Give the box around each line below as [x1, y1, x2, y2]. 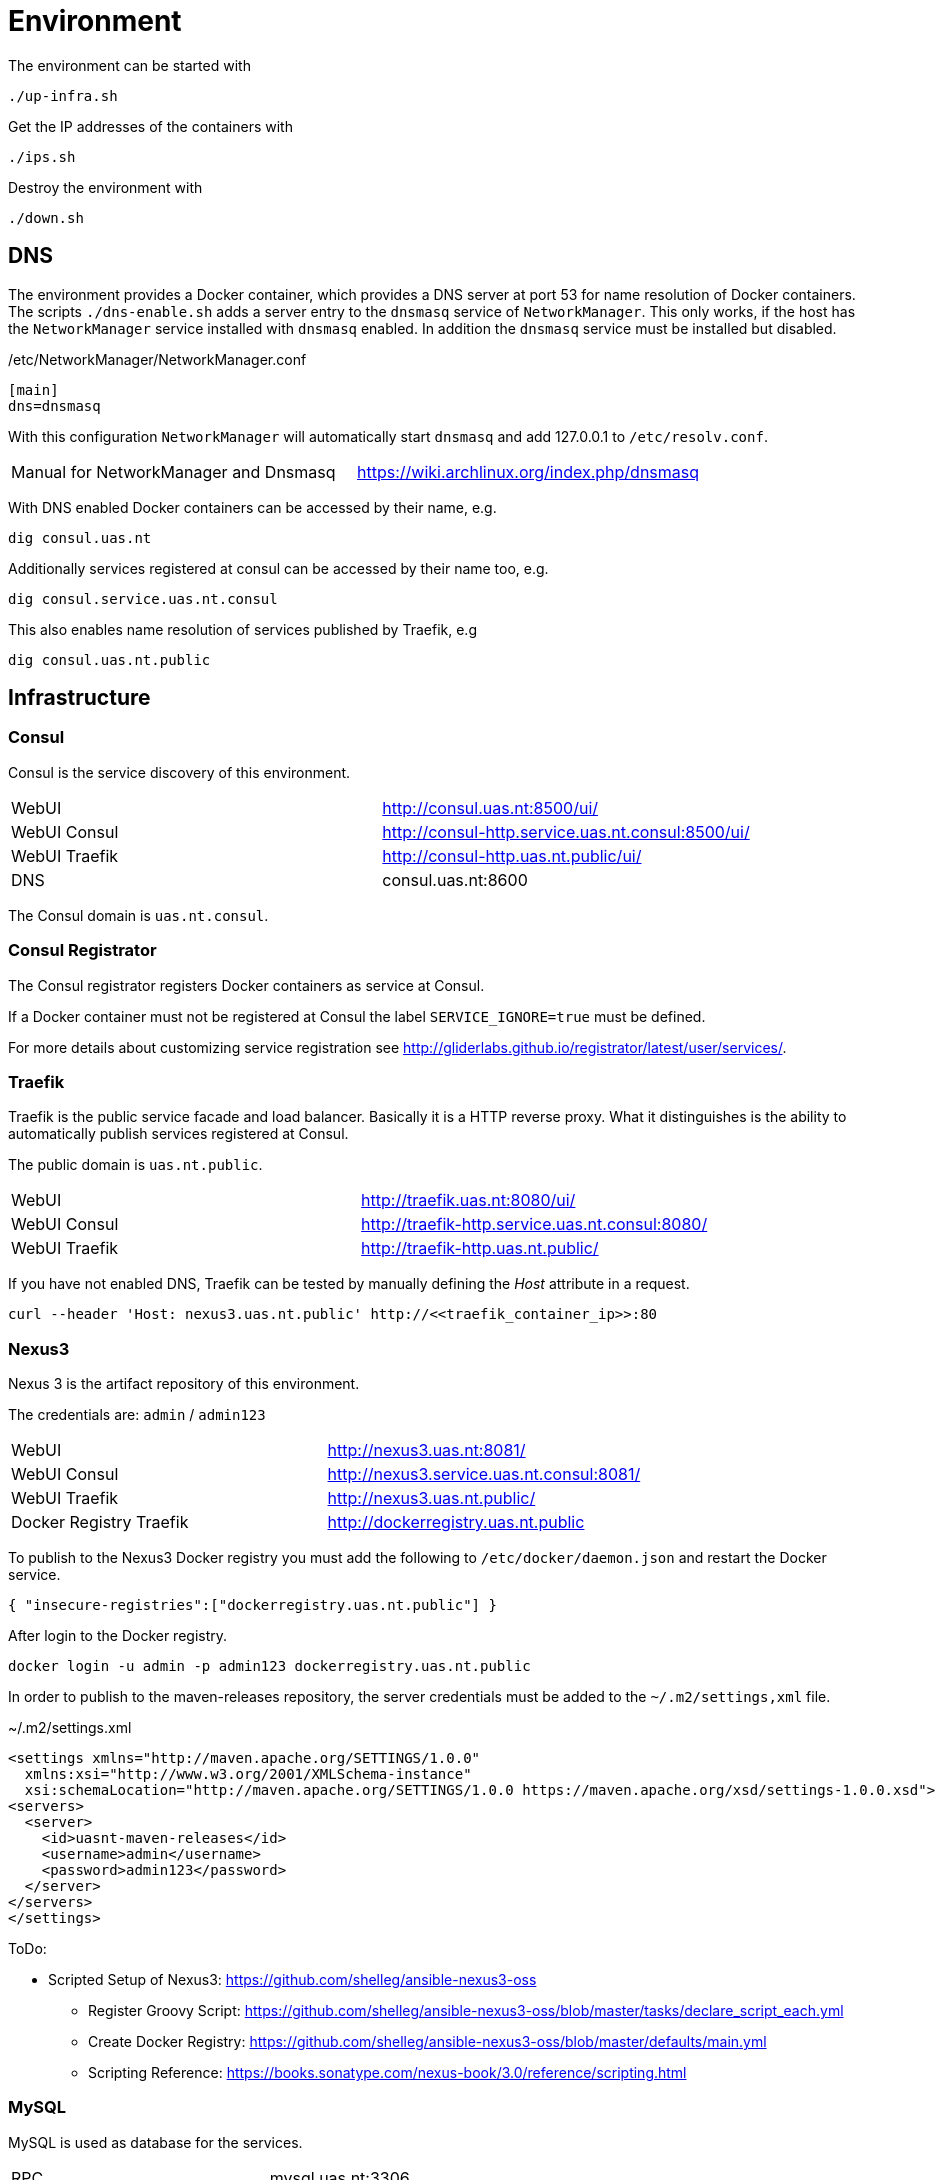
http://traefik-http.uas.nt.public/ [361, 1238, 599, 1259]
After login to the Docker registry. [8, 1627, 228, 1645]
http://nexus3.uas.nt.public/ [327, 1488, 536, 1509]
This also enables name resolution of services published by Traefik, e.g [8, 620, 477, 638]
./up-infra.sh [8, 87, 118, 104]
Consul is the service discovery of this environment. [8, 763, 351, 781]
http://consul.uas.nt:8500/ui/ [382, 797, 599, 818]
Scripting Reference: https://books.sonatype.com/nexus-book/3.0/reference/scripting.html [88, 2064, 687, 2082]
